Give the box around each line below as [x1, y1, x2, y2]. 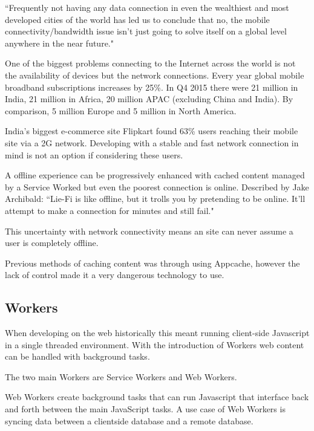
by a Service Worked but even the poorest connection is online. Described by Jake [5, 180, 309, 193]
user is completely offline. [5, 236, 99, 249]
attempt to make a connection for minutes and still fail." [5, 204, 214, 216]
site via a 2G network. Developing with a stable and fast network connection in [5, 136, 299, 149]
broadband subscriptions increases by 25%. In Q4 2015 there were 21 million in [5, 80, 298, 93]
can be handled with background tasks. [5, 350, 150, 363]
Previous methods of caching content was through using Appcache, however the [5, 256, 300, 269]
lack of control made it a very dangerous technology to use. [5, 268, 224, 281]
